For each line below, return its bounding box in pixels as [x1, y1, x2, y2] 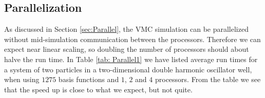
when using [4, 74, 40, 85]
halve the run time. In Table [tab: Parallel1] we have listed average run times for [4, 53, 258, 64]
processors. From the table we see [155, 74, 261, 85]
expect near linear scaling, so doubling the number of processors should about [4, 44, 249, 54]
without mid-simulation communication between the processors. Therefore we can [4, 33, 261, 44]
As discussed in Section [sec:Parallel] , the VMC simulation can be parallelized [4, 24, 249, 34]
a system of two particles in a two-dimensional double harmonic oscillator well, [4, 64, 252, 74]
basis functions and [58, 74, 119, 85]
